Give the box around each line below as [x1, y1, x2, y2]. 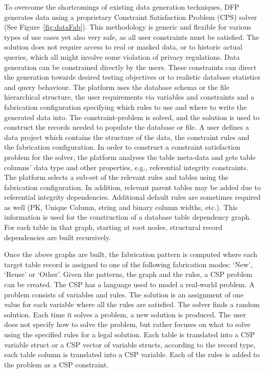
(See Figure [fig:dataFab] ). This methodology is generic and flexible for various [4, 21, 251, 32]
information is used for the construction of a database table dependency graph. [4, 212, 251, 222]
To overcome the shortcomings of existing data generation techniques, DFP [4, 2, 239, 12]
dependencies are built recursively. [4, 231, 111, 242]
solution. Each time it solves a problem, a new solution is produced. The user [4, 309, 246, 319]
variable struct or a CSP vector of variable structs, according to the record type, [4, 339, 256, 349]
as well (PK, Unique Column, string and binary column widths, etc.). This [4, 201, 238, 212]
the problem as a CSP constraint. [4, 359, 109, 369]
